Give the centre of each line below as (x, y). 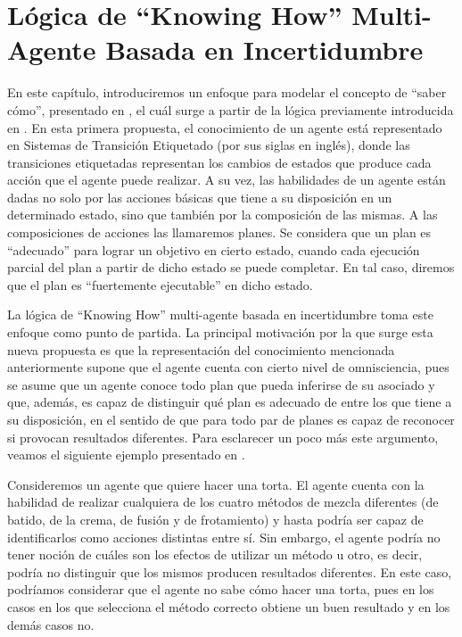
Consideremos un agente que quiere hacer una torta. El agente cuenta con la (216, 484)
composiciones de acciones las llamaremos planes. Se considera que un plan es (219, 232)
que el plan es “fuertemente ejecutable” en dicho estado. (160, 284)
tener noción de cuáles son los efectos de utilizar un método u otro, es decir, (215, 554)
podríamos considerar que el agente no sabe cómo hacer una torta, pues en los (221, 589)
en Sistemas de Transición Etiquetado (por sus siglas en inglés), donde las (209, 145)
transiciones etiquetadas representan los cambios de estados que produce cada (219, 162)
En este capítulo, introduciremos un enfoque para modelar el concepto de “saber (227, 92)
